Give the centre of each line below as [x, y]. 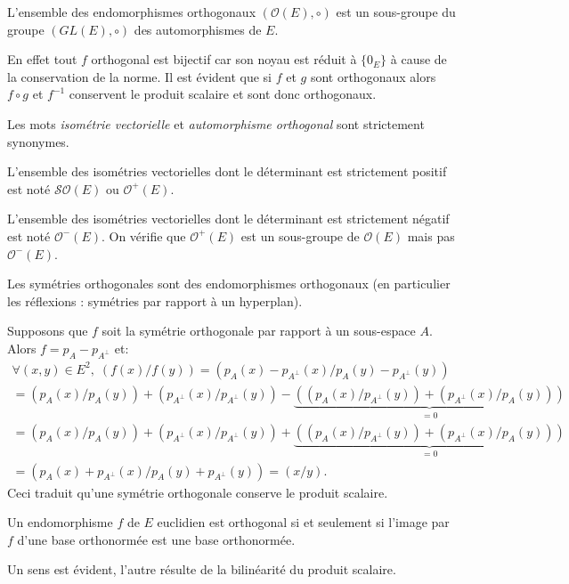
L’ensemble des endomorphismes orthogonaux [132, 12]
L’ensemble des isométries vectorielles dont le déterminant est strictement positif [227, 171]
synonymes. [38, 141]
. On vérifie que [143, 235]
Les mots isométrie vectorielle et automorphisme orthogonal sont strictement [216, 123]
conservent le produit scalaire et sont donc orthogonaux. [223, 94]
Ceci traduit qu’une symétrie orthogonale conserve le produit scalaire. [198, 492]
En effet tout [42, 59]
